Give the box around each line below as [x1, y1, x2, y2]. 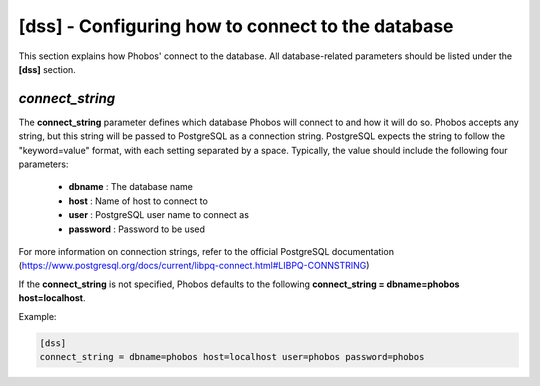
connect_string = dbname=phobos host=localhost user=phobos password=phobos [39, 351, 425, 362]
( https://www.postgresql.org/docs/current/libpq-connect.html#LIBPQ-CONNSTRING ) [18, 260, 370, 272]
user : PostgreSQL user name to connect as [68, 209, 250, 221]
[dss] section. [18, 63, 77, 75]
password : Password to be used [68, 223, 205, 235]
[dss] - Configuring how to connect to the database [18, 15, 454, 37]
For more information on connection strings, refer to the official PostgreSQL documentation [18, 245, 395, 257]
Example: [18, 310, 57, 322]
